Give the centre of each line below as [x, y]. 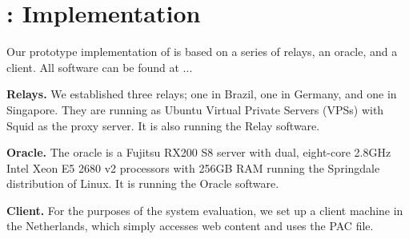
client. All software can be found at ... [100, 67]
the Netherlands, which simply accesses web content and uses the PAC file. [190, 226]
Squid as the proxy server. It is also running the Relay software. [163, 125]
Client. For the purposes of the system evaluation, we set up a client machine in [205, 210]
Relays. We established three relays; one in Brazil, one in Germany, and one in [202, 94]
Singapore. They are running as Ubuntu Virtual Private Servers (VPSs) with [195, 109]
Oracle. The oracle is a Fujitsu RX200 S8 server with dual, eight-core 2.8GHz [199, 152]
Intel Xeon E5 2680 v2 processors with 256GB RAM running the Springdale [193, 167]
